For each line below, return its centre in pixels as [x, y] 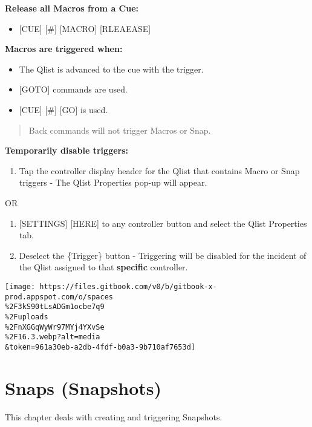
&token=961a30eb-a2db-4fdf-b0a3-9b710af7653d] [100, 347]
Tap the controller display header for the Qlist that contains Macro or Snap [159, 170]
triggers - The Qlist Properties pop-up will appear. [113, 182]
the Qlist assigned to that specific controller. [103, 267]
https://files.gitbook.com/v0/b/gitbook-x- [128, 286]
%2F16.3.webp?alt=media [53, 337]
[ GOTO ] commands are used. [73, 89]
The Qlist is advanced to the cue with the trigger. [111, 69]
